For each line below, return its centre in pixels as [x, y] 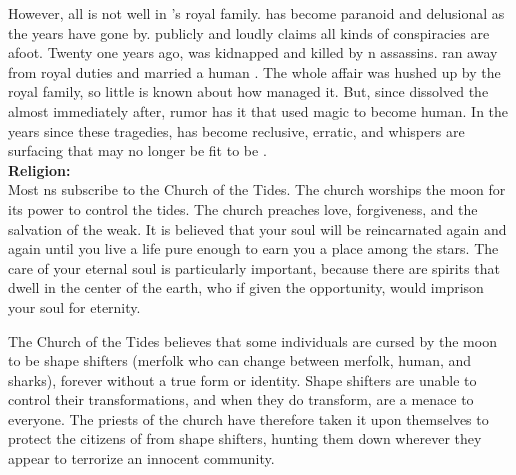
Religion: [39, 169]
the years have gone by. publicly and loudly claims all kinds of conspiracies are [249, 32]
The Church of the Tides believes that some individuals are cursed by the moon [252, 340]
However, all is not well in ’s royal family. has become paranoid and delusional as [256, 13]
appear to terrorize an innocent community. [141, 458]
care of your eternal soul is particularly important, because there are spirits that [254, 267]
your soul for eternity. [74, 306]
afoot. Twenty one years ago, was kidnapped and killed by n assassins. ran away [253, 52]
